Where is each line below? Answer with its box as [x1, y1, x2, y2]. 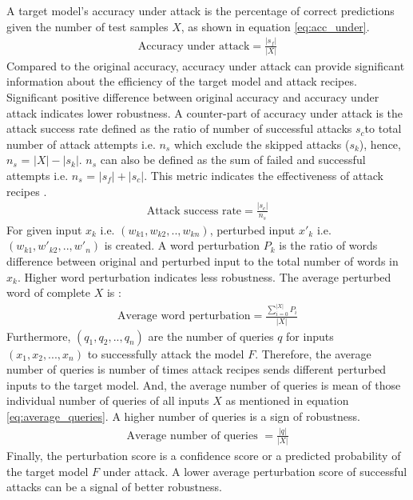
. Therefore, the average [255, 345, 371, 362]
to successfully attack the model [87, 345, 244, 362]
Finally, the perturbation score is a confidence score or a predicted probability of [6, 447, 401, 464]
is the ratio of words [279, 237, 378, 254]
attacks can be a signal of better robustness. [6, 478, 222, 495]
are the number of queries [148, 327, 274, 344]
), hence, [359, 135, 401, 152]
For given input [6, 221, 82, 238]
